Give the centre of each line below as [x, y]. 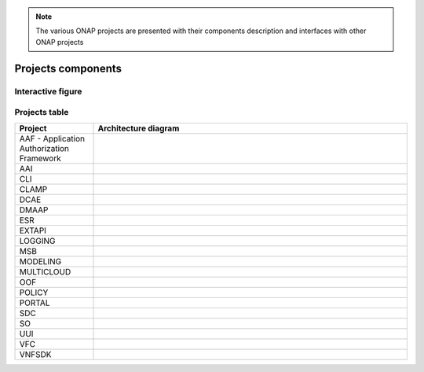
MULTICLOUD [45, 271]
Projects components [68, 68]
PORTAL [35, 303]
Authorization [44, 148]
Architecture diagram [139, 128]
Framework [40, 158]
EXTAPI [33, 230]
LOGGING [37, 241]
